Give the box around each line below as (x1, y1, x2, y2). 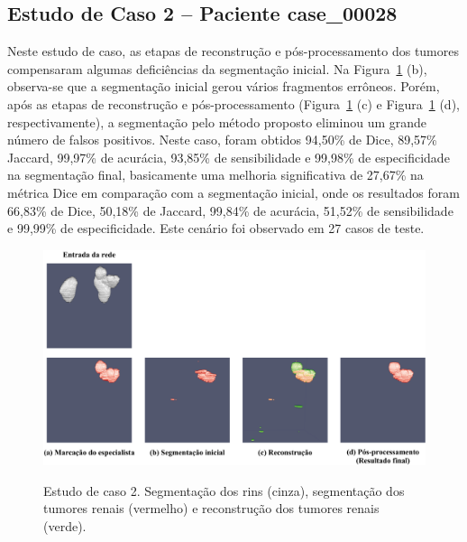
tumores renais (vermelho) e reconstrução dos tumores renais (43, 499, 380, 518)
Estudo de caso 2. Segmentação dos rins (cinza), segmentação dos (43, 481, 405, 500)
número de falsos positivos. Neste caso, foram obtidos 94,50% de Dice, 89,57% (7, 130, 437, 149)
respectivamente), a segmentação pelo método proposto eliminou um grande (7, 112, 427, 131)
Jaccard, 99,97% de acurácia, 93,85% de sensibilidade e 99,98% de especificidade (7, 147, 450, 166)
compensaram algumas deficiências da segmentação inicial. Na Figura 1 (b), (7, 59, 427, 78)
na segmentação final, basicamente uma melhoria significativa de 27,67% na (7, 165, 424, 184)
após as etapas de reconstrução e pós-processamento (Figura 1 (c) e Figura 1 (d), (7, 94, 460, 113)
